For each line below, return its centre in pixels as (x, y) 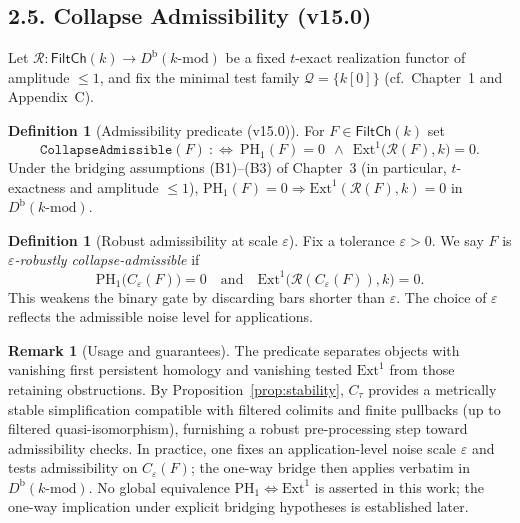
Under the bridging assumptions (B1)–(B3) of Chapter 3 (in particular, (227, 167)
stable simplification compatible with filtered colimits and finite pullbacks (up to (254, 408)
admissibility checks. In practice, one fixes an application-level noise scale (232, 447)
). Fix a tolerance (341, 239)
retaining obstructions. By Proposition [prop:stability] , (176, 388)
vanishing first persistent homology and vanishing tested (180, 369)
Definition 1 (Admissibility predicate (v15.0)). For (166, 129)
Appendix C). (51, 96)
